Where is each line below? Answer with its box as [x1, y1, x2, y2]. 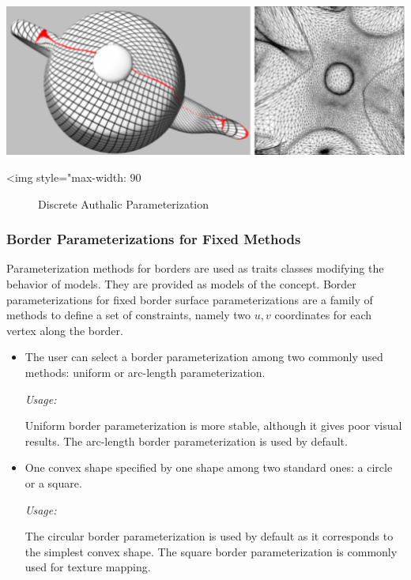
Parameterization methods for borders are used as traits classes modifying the [6, 260, 384, 277]
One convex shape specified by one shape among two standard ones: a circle [25, 459, 393, 476]
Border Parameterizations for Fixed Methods [6, 229, 301, 249]
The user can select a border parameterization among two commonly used [25, 348, 383, 365]
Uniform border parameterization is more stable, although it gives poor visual [25, 417, 402, 434]
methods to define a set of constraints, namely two [6, 307, 251, 323]
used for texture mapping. [25, 559, 151, 575]
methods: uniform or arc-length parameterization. [25, 364, 266, 381]
